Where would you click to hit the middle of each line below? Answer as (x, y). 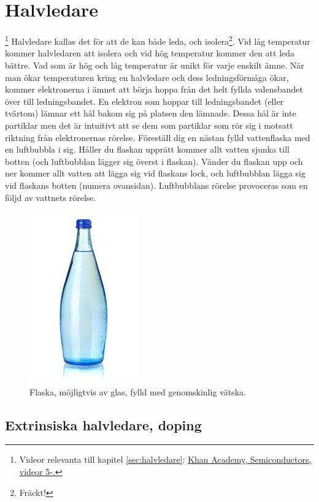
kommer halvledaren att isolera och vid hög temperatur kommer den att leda (150, 53)
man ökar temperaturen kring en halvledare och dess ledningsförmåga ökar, (147, 77)
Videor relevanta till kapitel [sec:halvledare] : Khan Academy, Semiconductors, (165, 459)
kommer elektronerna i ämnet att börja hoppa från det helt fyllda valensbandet (154, 89)
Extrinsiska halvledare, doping (103, 424)
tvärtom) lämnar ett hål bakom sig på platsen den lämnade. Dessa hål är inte (151, 113)
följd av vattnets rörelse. (51, 197)
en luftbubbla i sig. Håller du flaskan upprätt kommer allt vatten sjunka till (147, 149)
